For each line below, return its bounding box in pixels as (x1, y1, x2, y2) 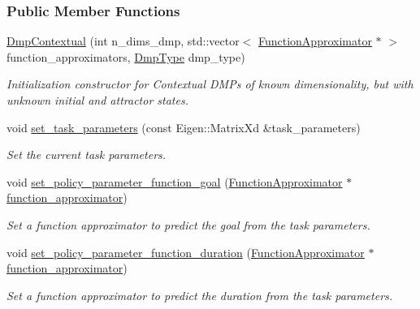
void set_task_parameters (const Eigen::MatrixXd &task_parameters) (6, 118, 361, 135)
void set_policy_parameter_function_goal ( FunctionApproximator (6, 173, 343, 190)
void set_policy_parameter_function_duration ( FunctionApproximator (6, 243, 365, 260)
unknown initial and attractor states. (6, 92, 188, 108)
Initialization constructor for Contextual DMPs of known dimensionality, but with (6, 75, 414, 92)
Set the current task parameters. (6, 146, 167, 163)
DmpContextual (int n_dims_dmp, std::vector (6, 32, 240, 49)
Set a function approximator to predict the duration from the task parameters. (6, 286, 393, 303)
